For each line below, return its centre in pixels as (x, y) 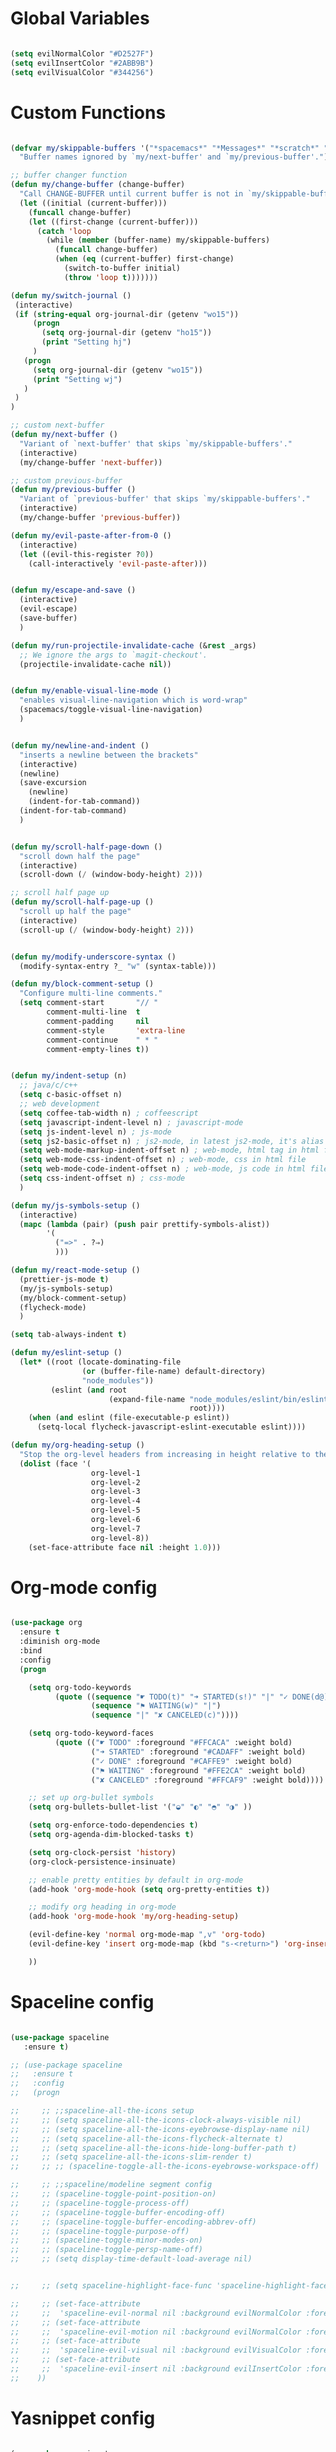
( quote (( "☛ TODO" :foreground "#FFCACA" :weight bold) (173, 1743)
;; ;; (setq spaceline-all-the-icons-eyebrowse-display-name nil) (160, 2129)
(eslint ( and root (89, 1390)
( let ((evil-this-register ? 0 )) (87, 554)
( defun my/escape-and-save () (73, 590)
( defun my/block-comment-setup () (82, 984)
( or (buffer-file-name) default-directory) (174, 1371)
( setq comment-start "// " (89, 1003)
